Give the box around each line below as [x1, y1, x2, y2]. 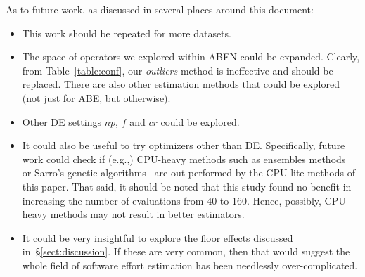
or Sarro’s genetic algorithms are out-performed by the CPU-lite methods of [22, 165, 355, 180]
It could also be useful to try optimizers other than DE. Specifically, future [22, 138, 345, 153]
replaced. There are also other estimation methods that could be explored [22, 77, 340, 91]
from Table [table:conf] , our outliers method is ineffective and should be [22, 63, 333, 77]
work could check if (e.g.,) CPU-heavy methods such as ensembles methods [22, 151, 346, 166]
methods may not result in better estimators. [50, 207, 245, 221]
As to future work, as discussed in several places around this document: [6, 2, 314, 16]
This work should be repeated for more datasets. [22, 25, 231, 40]
